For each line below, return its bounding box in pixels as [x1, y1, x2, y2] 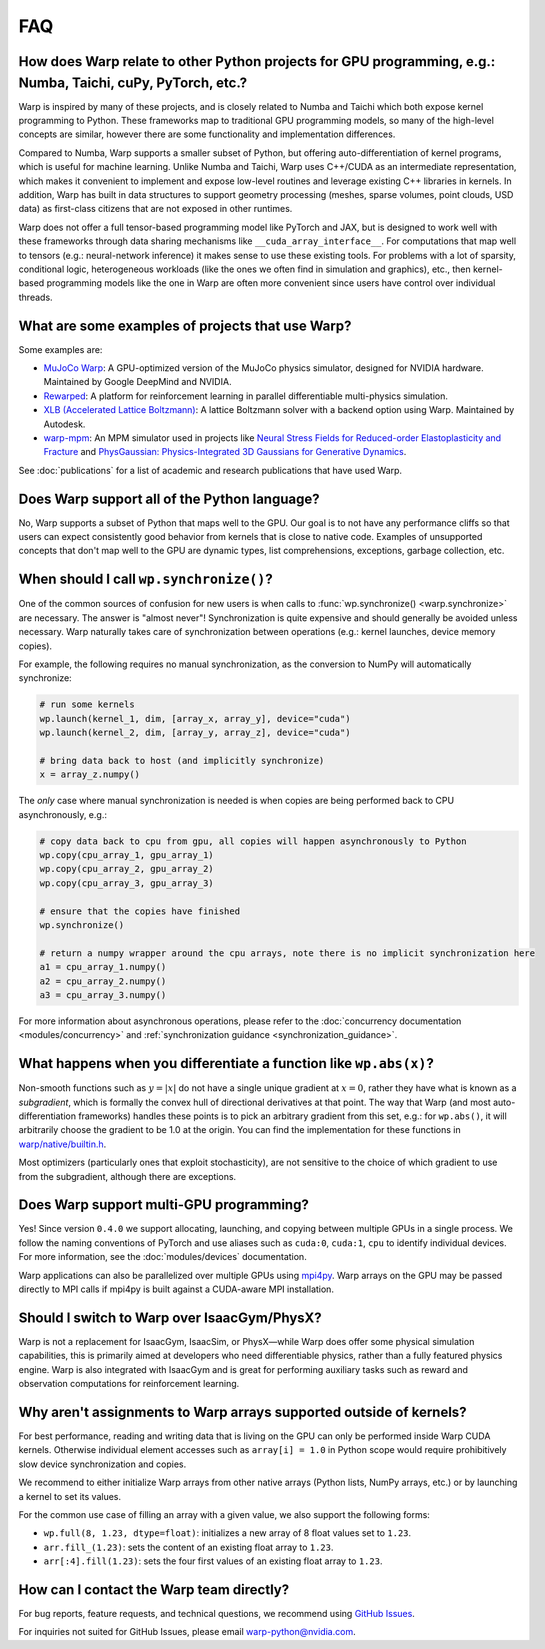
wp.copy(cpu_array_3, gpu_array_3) [39, 877, 214, 889]
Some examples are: [18, 343, 103, 355]
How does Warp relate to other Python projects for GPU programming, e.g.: [18, 53, 496, 70]
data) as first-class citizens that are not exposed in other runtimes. [18, 203, 293, 215]
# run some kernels [39, 699, 135, 710]
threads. [18, 291, 54, 303]
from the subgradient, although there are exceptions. [18, 1170, 237, 1182]
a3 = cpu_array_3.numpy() [39, 989, 167, 1000]
